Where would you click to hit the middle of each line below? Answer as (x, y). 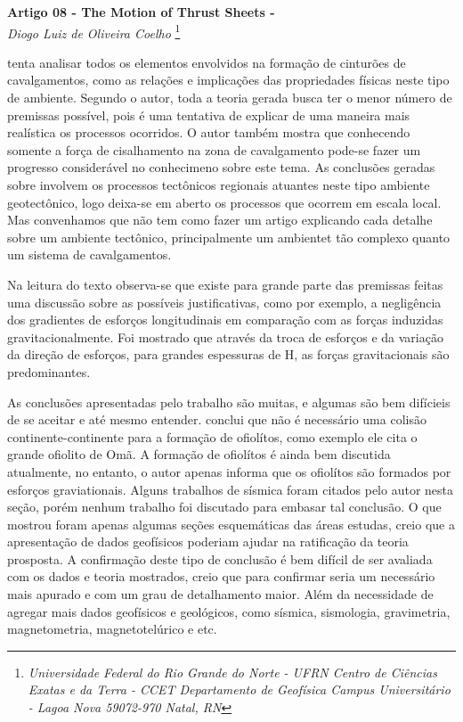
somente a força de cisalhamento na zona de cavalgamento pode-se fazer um (214, 149)
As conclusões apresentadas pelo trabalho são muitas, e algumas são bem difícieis (229, 402)
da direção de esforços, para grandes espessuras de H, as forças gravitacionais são (228, 354)
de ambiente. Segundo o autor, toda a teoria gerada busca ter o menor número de (230, 98)
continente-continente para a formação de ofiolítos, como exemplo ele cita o (212, 436)
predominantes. (49, 371)
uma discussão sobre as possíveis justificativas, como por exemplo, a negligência (224, 302)
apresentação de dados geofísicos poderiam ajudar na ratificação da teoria (208, 541)
